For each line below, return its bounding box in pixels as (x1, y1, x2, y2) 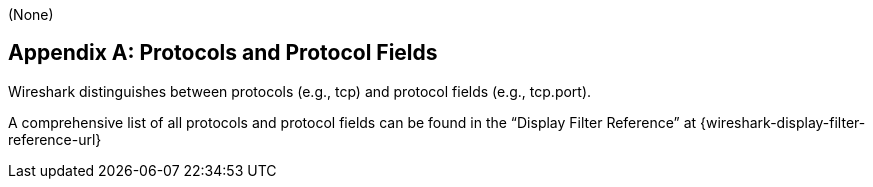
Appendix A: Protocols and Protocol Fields (8, 40, 438, 66)
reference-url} (8, 130, 102, 148)
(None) (8, 6, 54, 23)
